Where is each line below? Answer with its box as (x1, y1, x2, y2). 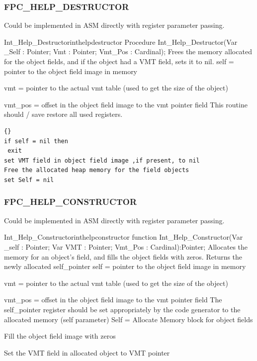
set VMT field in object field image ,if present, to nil (4, 157, 200, 164)
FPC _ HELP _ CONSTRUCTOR (4, 195, 137, 208)
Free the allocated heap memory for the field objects (4, 167, 189, 174)
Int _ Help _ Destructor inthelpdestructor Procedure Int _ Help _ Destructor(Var (4, 36, 238, 47)
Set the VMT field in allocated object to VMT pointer (4, 347, 170, 358)
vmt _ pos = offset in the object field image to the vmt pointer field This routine (4, 99, 248, 109)
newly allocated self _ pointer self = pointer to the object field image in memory (4, 261, 246, 271)
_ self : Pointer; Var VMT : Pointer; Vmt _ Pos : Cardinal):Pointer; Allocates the (4, 241, 248, 252)
